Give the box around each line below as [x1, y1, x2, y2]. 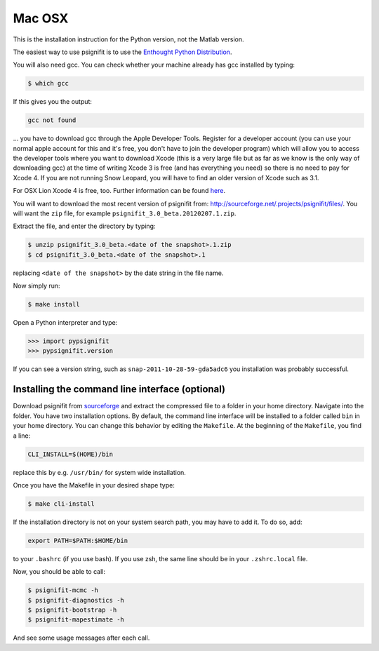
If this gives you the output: [13, 98, 93, 106]
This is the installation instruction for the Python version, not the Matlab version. [13, 35, 244, 43]
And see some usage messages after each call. [13, 633, 150, 642]
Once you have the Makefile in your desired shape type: [13, 481, 175, 489]
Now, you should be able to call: [13, 568, 105, 576]
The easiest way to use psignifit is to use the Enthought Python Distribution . [13, 48, 232, 56]
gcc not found [27, 116, 77, 124]
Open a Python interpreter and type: [13, 318, 118, 327]
